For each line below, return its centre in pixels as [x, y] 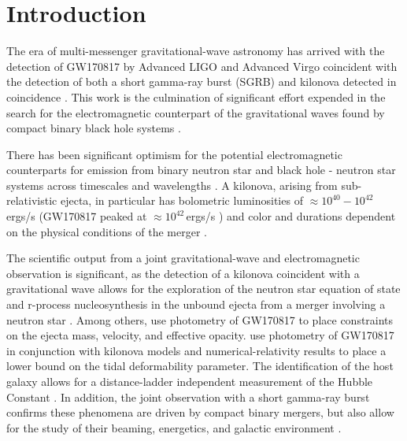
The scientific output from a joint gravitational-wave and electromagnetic [183, 258]
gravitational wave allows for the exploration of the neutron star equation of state [203, 289]
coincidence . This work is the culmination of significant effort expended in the [196, 96]
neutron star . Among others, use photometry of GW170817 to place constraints [200, 319]
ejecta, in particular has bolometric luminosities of [181, 200]
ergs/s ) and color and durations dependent [291, 216]
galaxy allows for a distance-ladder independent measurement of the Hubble [190, 381]
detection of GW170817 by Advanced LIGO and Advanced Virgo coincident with [202, 66]
